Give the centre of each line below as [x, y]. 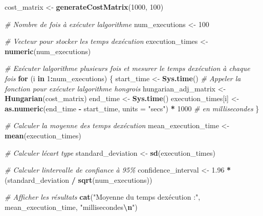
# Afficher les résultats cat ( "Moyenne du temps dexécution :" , [103, 197]
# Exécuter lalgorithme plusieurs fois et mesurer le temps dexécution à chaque [127, 68]
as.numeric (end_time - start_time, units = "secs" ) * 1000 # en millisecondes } [132, 108]
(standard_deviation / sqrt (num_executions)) [79, 179]
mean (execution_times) [43, 135]
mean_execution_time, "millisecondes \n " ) [71, 207]
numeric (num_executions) [48, 51]
